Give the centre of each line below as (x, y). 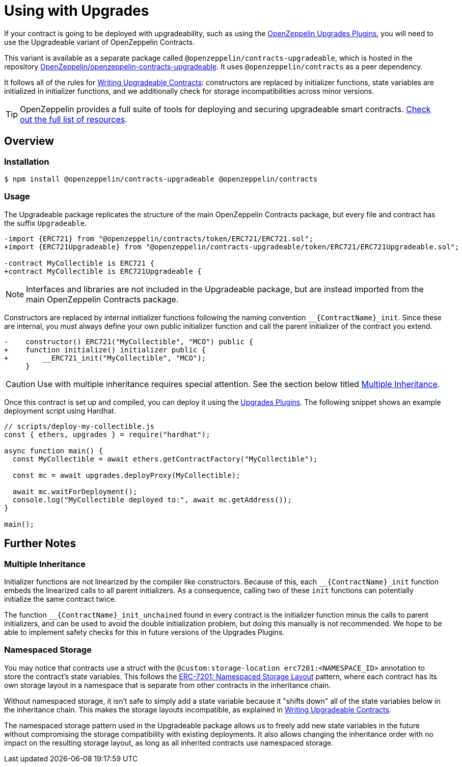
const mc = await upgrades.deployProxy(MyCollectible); (126, 475)
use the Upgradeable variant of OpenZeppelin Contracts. (100, 42)
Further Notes (40, 544)
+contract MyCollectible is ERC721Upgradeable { (103, 271)
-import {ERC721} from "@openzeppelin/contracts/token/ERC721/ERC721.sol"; (159, 238)
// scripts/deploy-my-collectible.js (79, 426)
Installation (27, 161)
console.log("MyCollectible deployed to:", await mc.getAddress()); (152, 500)
